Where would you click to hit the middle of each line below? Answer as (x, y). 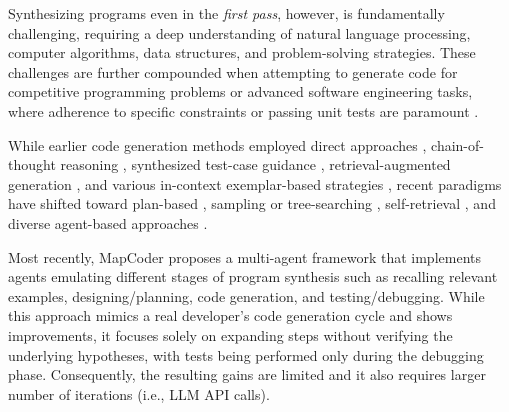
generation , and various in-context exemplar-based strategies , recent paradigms (255, 183)
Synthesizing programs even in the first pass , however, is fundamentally (226, 13)
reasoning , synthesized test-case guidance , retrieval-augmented (255, 164)
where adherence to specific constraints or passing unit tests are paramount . (243, 110)
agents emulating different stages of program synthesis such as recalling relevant (253, 276)
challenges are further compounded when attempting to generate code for (233, 71)
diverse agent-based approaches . (108, 222)
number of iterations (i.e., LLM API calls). (139, 393)
